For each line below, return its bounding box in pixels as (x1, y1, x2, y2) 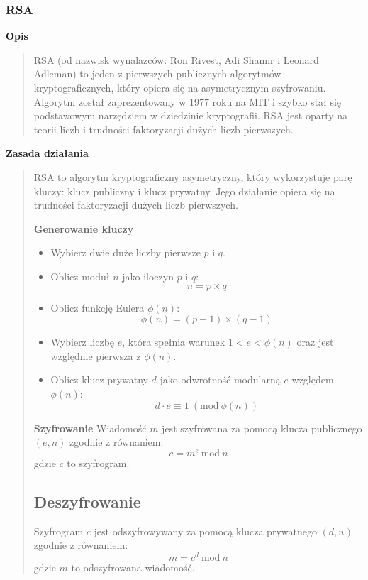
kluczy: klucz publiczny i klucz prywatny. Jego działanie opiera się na (33, 183, 335, 198)
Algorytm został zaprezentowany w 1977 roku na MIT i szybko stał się (33, 94, 342, 109)
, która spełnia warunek (122, 334, 225, 349)
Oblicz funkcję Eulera (50, 300, 145, 314)
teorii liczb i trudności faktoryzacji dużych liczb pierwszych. (33, 121, 294, 136)
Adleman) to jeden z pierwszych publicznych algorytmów (33, 66, 281, 81)
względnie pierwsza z (50, 348, 141, 363)
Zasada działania (6, 146, 89, 160)
